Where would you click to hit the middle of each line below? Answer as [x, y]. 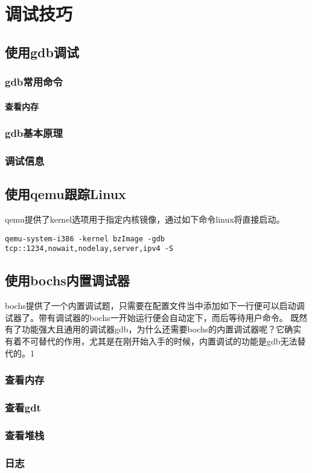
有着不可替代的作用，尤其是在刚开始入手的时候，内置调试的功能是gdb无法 [151, 341]
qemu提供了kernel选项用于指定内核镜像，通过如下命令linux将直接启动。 [145, 219]
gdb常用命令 [34, 82]
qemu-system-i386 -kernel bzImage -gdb [85, 239]
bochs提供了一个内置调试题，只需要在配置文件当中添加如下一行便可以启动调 [155, 306]
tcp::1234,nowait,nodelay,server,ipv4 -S [89, 249]
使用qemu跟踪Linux [65, 194]
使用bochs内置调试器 [67, 280]
